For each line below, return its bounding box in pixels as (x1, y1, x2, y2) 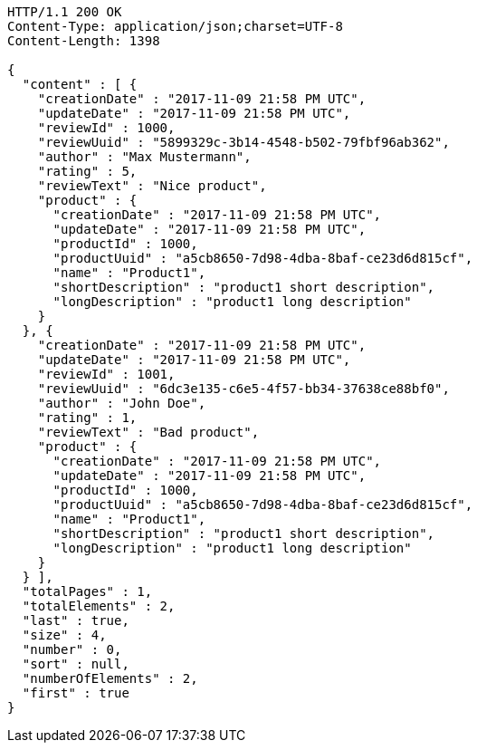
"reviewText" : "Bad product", (37, 425, 260, 439)
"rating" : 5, (37, 164, 138, 178)
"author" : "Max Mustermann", (37, 149, 252, 164)
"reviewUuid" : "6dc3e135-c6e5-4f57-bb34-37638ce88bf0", (37, 381, 450, 396)
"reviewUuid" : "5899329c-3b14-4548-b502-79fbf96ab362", (37, 135, 450, 149)
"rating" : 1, (37, 410, 138, 425)
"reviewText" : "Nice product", (37, 178, 267, 193)
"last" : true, (22, 613, 129, 628)
